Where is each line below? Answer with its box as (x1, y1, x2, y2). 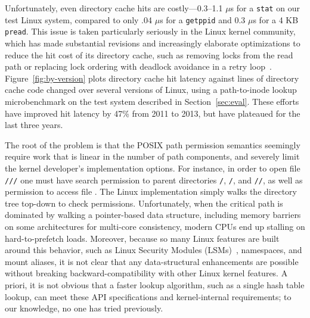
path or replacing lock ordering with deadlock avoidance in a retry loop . (5, 60, 272, 73)
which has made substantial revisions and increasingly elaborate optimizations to (5, 36, 300, 49)
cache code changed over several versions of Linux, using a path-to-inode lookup (5, 83, 297, 96)
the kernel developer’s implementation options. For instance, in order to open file (5, 161, 300, 174)
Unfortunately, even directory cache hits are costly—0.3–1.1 (5, 2, 223, 14)
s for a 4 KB (253, 13, 299, 26)
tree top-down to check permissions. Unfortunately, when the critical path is (5, 197, 283, 209)
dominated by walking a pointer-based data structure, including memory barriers (5, 208, 301, 221)
